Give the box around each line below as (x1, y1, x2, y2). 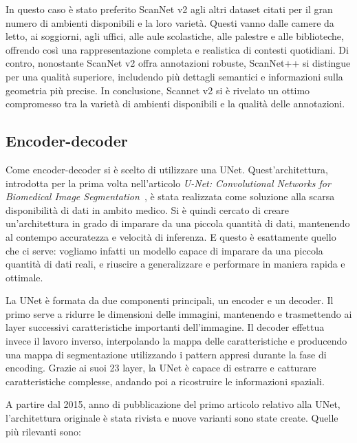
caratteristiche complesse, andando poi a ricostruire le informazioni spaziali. (6, 374, 325, 388)
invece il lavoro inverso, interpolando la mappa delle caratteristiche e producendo (6, 334, 347, 348)
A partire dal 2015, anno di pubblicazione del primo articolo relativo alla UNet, (6, 397, 340, 411)
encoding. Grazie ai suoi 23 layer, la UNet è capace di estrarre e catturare (6, 360, 316, 375)
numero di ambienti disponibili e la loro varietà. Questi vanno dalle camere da (6, 15, 334, 30)
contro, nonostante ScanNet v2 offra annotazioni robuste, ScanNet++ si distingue (6, 56, 351, 70)
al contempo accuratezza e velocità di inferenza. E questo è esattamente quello (6, 229, 336, 244)
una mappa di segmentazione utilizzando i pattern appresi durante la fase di (6, 347, 327, 361)
